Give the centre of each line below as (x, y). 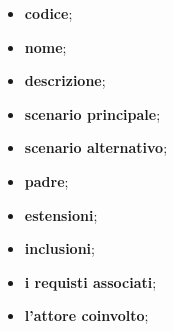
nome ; (45, 46)
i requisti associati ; (90, 281)
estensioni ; (61, 214)
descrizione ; (65, 80)
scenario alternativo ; (96, 147)
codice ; (48, 13)
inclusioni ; (59, 248)
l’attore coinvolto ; (86, 315)
